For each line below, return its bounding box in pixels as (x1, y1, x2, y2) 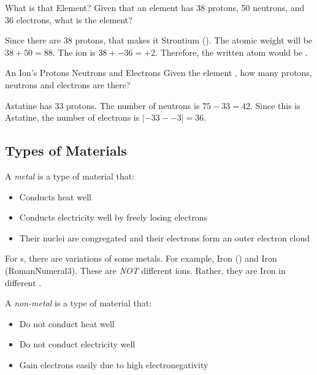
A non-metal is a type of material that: (5, 297, 152, 309)
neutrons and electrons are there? (5, 78, 131, 91)
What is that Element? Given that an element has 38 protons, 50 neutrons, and (5, 1, 305, 13)
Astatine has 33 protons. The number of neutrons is (5, 99, 200, 112)
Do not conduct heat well (19, 317, 115, 330)
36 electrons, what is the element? (5, 13, 132, 26)
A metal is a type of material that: (5, 169, 135, 182)
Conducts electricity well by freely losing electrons (19, 211, 208, 224)
